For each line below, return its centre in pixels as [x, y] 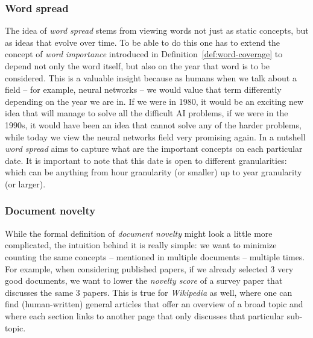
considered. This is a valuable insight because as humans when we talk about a [151, 77]
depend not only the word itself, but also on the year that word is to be [138, 66]
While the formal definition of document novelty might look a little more [139, 233]
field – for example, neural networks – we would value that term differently [143, 89]
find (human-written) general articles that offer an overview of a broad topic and [154, 304]
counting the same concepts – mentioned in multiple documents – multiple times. [155, 256]
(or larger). [25, 183]
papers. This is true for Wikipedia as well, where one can [188, 292]
